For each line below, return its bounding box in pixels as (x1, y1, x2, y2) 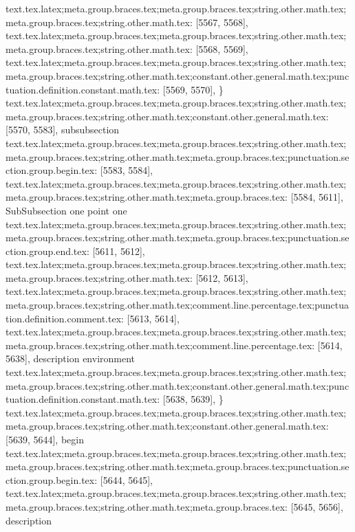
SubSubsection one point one (6, 203, 127, 217)
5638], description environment (6, 351, 136, 366)
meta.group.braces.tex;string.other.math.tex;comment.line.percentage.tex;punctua (6, 298, 349, 312)
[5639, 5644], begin (6, 432, 84, 446)
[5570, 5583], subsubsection (6, 122, 120, 137)
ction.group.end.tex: (6, 243, 89, 258)
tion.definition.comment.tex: (6, 311, 124, 325)
